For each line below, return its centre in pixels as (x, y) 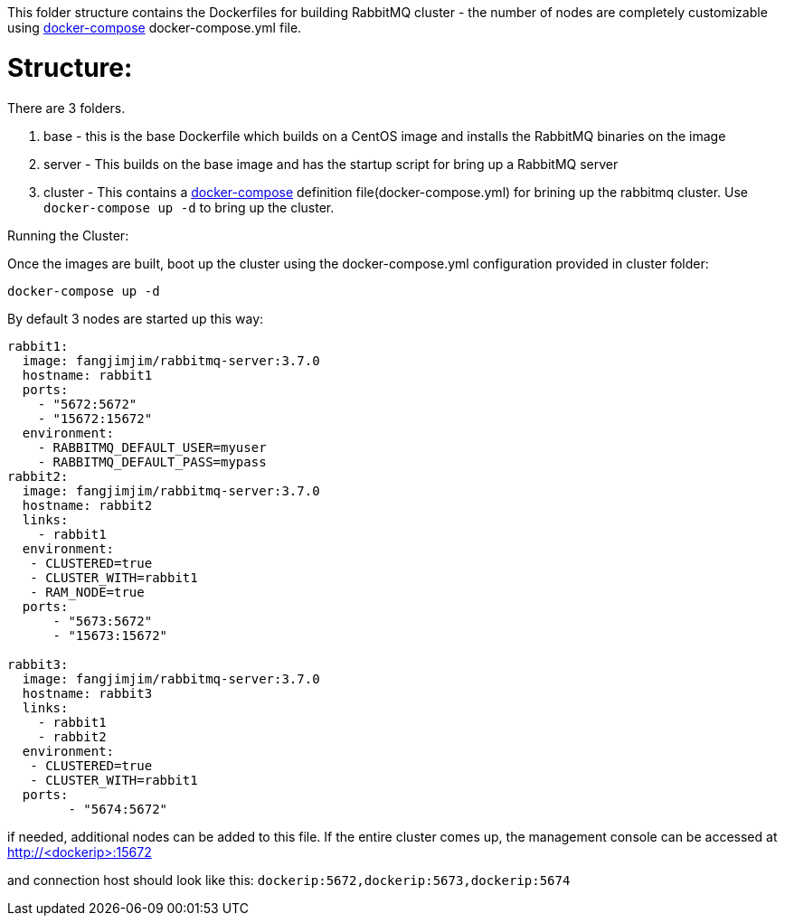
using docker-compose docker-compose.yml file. (155, 28)
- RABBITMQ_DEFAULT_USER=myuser (152, 447)
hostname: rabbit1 (87, 375)
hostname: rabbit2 (87, 505)
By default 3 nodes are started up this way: (136, 318)
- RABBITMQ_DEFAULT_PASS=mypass (152, 461)
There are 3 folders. (66, 108)
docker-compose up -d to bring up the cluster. (189, 207)
